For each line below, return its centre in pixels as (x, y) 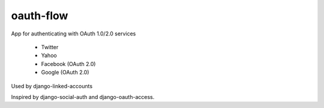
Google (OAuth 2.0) (65, 73)
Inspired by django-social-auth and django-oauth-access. (83, 97)
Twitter (50, 47)
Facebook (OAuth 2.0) (68, 64)
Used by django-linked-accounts (52, 86)
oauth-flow (40, 16)
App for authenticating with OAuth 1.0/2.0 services (73, 34)
